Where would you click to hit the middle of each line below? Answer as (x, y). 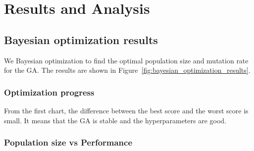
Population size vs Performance (68, 142)
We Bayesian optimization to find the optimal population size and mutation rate (126, 60)
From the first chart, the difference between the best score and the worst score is (126, 110)
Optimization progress (49, 92)
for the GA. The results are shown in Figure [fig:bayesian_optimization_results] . (127, 70)
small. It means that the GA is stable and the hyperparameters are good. (115, 120)
